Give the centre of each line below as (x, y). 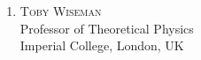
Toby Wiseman (61, 11)
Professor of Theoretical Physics (107, 28)
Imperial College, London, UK (102, 45)
